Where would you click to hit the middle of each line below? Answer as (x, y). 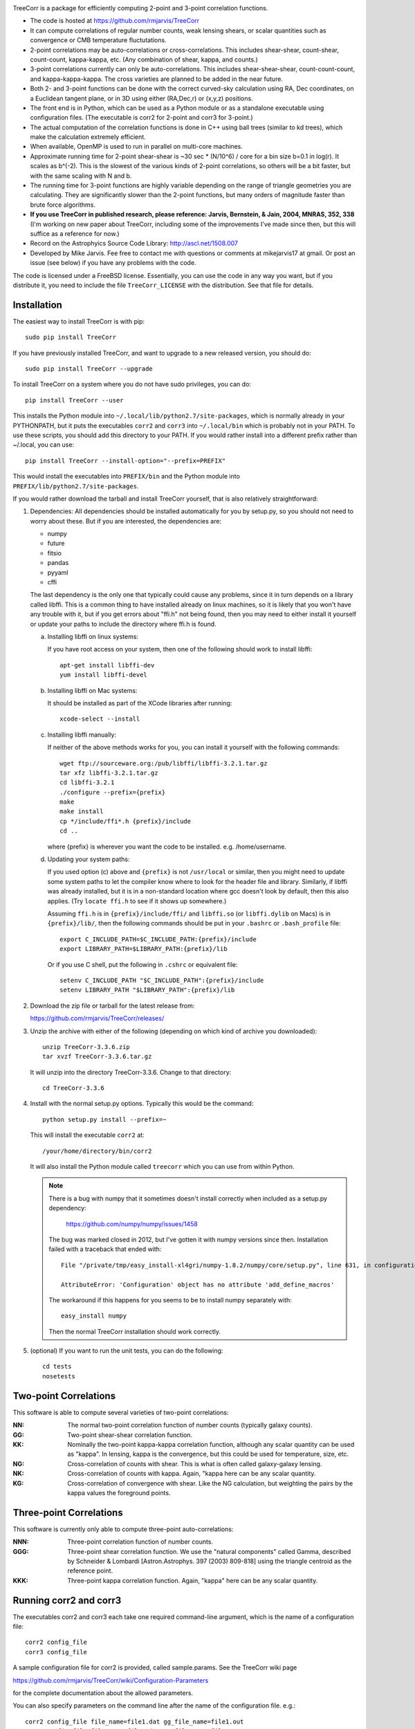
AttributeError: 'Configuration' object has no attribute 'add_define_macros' (198, 1284)
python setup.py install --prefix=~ (104, 1119)
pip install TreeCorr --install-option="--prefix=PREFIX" (126, 461)
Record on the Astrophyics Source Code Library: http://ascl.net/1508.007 (134, 243)
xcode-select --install (100, 719)
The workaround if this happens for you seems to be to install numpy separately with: (170, 1300)
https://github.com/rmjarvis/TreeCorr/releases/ (97, 1018)
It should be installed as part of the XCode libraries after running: (140, 703)
